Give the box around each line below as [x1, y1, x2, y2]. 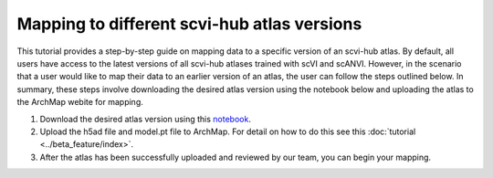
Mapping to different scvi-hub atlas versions [16, 14, 362, 34]
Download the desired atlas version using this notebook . [39, 113, 251, 124]
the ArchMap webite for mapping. [16, 97, 143, 108]
